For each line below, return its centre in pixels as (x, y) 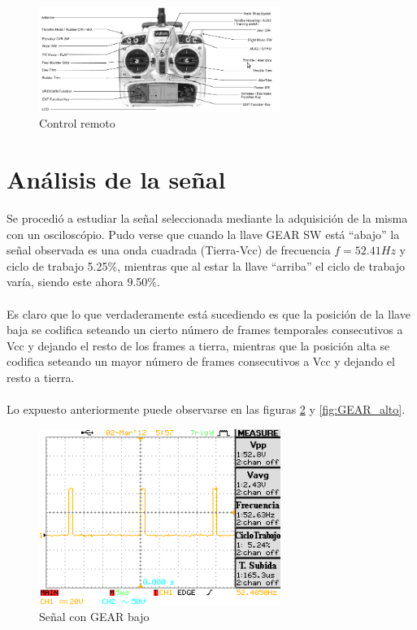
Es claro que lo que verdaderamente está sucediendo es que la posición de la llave (208, 313)
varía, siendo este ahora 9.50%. (83, 282)
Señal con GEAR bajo (94, 617)
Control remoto (77, 123)
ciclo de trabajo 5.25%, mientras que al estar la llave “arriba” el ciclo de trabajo (206, 265)
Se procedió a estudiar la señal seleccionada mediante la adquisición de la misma (207, 217)
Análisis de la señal (116, 179)
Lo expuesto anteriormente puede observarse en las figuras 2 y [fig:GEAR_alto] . (206, 409)
